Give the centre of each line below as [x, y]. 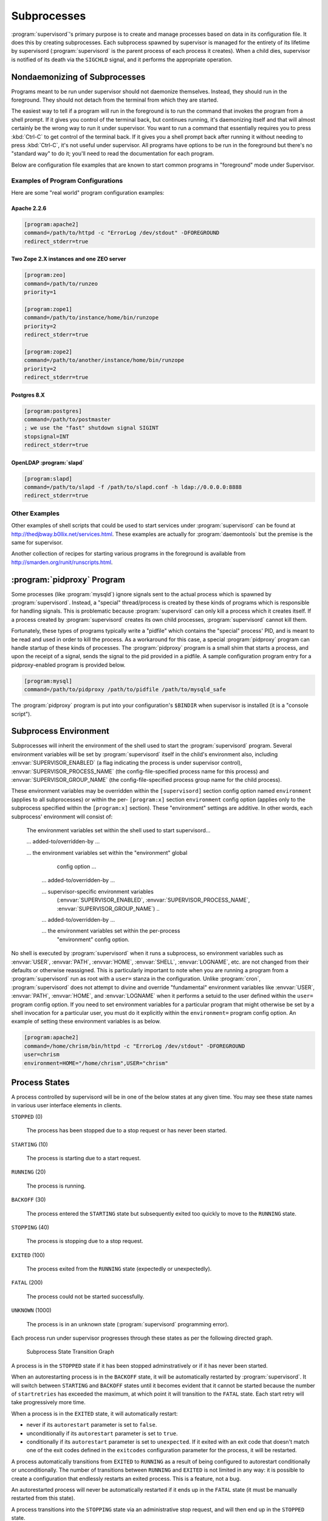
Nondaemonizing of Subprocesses [78, 77]
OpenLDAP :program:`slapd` [48, 462]
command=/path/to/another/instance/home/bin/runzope [104, 360]
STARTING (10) [30, 1144]
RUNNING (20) [29, 1172]
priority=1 [40, 292]
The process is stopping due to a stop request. [85, 1241]
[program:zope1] [48, 309]
